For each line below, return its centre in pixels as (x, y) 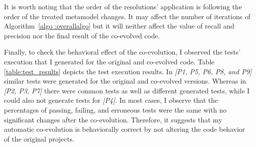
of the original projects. (39, 138)
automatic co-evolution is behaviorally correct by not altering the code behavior (125, 129)
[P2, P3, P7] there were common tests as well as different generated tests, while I (127, 90)
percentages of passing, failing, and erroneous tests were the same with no (115, 109)
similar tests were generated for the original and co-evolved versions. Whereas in (125, 81)
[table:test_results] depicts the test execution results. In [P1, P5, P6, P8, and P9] (128, 71)
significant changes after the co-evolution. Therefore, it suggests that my (113, 119)
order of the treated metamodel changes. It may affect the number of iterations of (127, 16)
